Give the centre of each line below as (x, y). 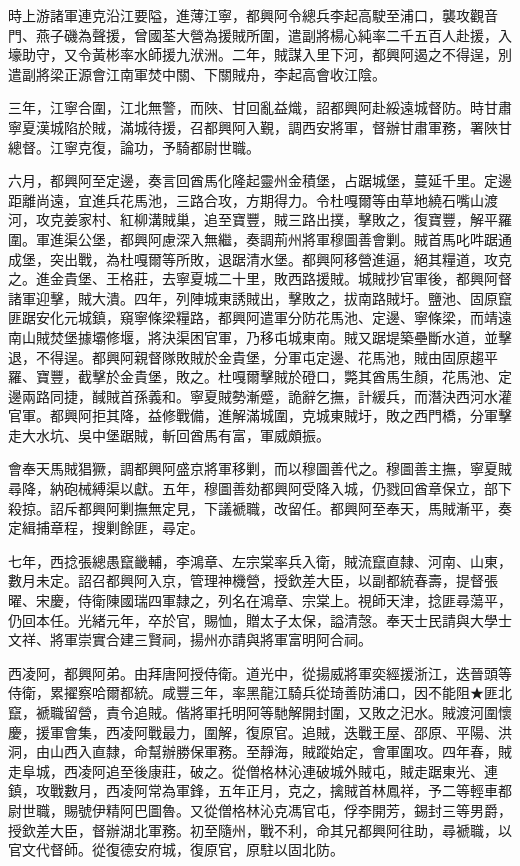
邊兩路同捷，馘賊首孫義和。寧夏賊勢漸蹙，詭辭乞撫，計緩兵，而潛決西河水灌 (260, 395)
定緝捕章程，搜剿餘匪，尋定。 (106, 527)
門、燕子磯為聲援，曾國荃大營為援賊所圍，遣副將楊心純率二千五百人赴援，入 (260, 34)
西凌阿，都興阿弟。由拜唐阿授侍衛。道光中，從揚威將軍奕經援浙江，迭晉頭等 (260, 672)
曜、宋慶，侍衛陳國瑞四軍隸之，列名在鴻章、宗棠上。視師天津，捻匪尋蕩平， (260, 600)
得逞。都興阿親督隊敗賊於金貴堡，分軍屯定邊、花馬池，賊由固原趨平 (273, 356)
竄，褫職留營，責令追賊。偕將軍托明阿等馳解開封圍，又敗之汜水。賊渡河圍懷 (260, 712)
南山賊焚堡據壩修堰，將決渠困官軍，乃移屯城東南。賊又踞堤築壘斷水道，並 (253, 336)
